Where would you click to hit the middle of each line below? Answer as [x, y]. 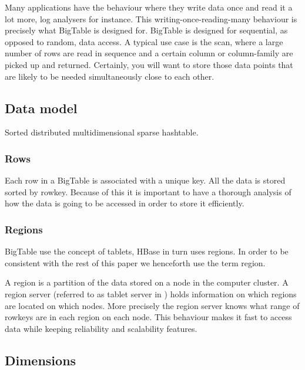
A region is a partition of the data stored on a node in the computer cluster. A [147, 282]
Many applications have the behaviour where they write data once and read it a [149, 7]
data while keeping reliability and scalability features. [101, 328]
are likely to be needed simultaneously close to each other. [110, 76]
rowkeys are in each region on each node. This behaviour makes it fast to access [148, 317]
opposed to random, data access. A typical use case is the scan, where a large [144, 41]
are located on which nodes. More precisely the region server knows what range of [152, 305]
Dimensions [41, 360]
